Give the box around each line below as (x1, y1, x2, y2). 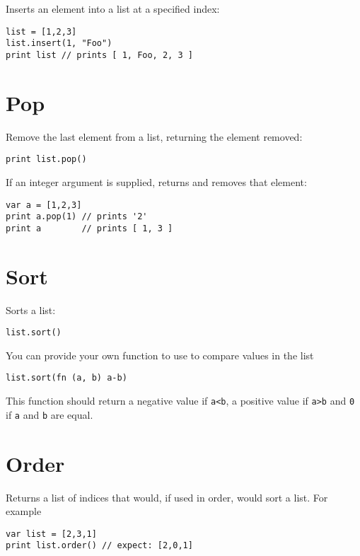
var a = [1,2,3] (6, 199, 82, 210)
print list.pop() (6, 154, 87, 165)
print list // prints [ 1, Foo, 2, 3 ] (6, 50, 193, 60)
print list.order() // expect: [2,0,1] (6, 540, 193, 551)
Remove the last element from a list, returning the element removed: (6, 129, 303, 144)
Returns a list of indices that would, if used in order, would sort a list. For (6, 490, 328, 504)
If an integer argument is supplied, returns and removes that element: (6, 174, 307, 189)
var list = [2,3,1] (6, 528, 97, 539)
